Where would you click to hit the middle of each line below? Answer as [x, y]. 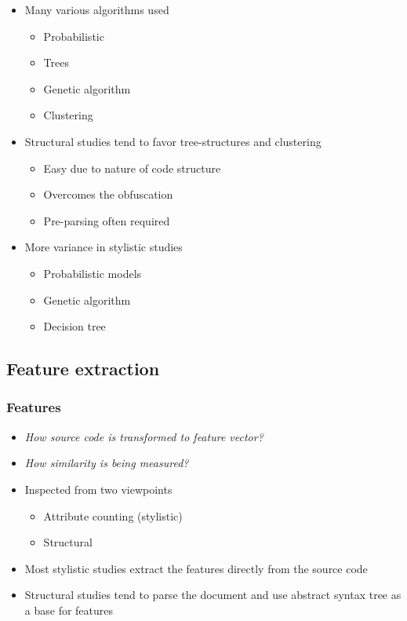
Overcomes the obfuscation [108, 194]
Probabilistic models [93, 273]
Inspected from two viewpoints [98, 489]
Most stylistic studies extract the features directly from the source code [196, 568]
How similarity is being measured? [107, 463]
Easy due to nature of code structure [132, 168]
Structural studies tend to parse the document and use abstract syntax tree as [213, 595]
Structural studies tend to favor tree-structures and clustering [173, 141]
